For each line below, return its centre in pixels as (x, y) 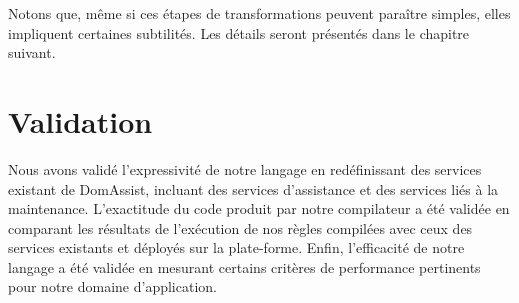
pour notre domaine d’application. (112, 286)
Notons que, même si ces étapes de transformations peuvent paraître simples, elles (259, 13)
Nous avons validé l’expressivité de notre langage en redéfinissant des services (245, 168)
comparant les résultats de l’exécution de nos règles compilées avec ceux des (240, 227)
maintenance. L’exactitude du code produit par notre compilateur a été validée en (259, 208)
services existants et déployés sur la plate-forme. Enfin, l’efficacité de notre (236, 247)
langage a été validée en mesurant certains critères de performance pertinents (244, 266)
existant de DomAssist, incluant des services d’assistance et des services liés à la (253, 188)
